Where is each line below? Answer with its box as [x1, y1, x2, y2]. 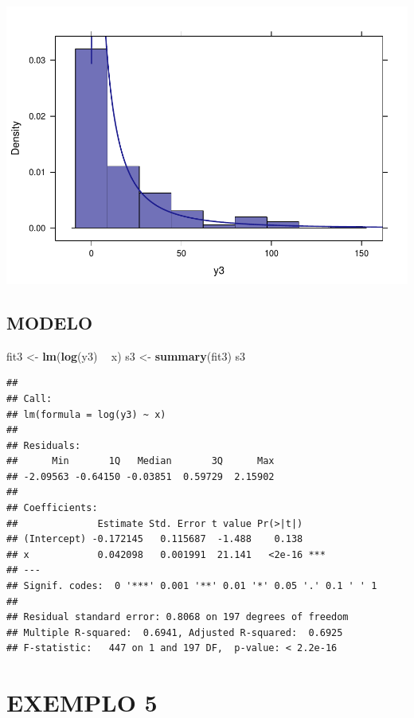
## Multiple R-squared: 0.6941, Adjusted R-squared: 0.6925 [6, 626, 343, 638]
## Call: [6, 392, 53, 404]
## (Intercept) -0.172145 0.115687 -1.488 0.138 [6, 533, 303, 545]
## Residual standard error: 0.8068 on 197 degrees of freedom [6, 611, 349, 623]
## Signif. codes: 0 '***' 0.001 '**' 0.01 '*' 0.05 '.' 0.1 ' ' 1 [6, 580, 377, 592]
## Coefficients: [6, 502, 98, 514]
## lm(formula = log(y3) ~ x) [6, 408, 166, 420]
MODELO [6, 310, 93, 334]
